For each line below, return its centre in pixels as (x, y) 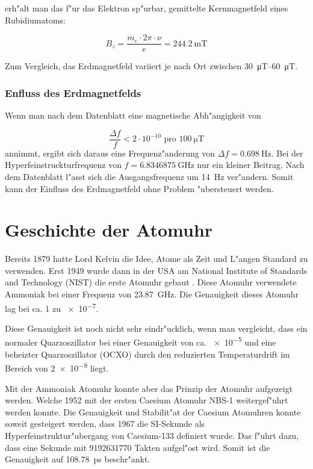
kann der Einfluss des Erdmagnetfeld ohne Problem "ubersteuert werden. (139, 188)
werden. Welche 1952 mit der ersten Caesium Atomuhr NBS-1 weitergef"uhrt (147, 400)
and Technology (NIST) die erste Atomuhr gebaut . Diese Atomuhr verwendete (151, 282)
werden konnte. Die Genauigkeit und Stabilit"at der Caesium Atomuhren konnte (153, 412)
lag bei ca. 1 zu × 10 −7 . (52, 307)
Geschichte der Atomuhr (109, 230)
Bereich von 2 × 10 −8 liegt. (57, 367)
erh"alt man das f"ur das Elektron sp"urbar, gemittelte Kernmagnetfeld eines (147, 8)
